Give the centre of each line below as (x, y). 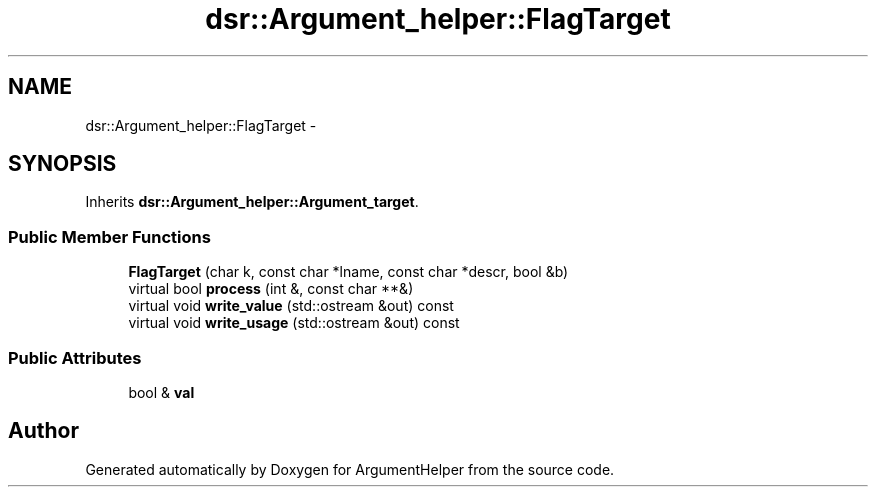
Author (43, 431)
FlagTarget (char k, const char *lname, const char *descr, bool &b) (348, 272)
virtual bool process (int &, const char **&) (271, 289)
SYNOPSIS (62, 164)
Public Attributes (75, 357)
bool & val (161, 392)
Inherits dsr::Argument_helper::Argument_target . (252, 202)
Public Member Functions (109, 236)
